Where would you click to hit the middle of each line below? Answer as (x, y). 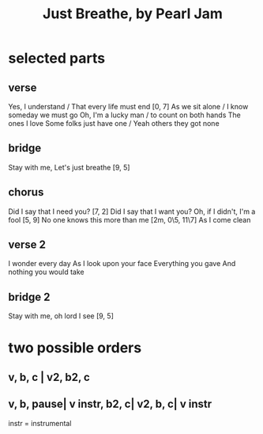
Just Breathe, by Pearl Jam (133, 14)
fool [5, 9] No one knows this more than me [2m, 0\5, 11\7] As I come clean (130, 219)
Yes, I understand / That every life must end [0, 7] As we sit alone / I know (128, 107)
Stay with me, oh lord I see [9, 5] (61, 316)
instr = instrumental (40, 423)
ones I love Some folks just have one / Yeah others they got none (114, 123)
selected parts (56, 58)
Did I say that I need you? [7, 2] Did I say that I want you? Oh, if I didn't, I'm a (132, 211)
